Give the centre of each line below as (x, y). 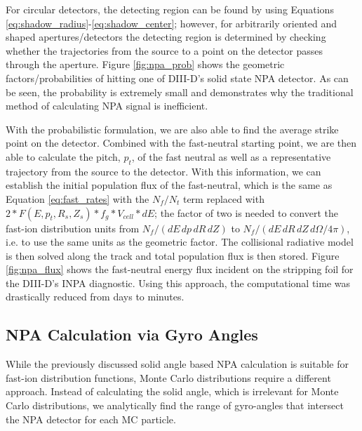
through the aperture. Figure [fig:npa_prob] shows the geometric (145, 64)
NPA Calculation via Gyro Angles (132, 334)
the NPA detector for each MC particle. (91, 419)
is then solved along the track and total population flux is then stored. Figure (173, 255)
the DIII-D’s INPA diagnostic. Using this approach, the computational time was (178, 283)
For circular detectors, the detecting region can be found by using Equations (170, 9)
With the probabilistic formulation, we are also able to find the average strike (172, 129)
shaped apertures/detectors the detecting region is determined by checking (166, 37)
